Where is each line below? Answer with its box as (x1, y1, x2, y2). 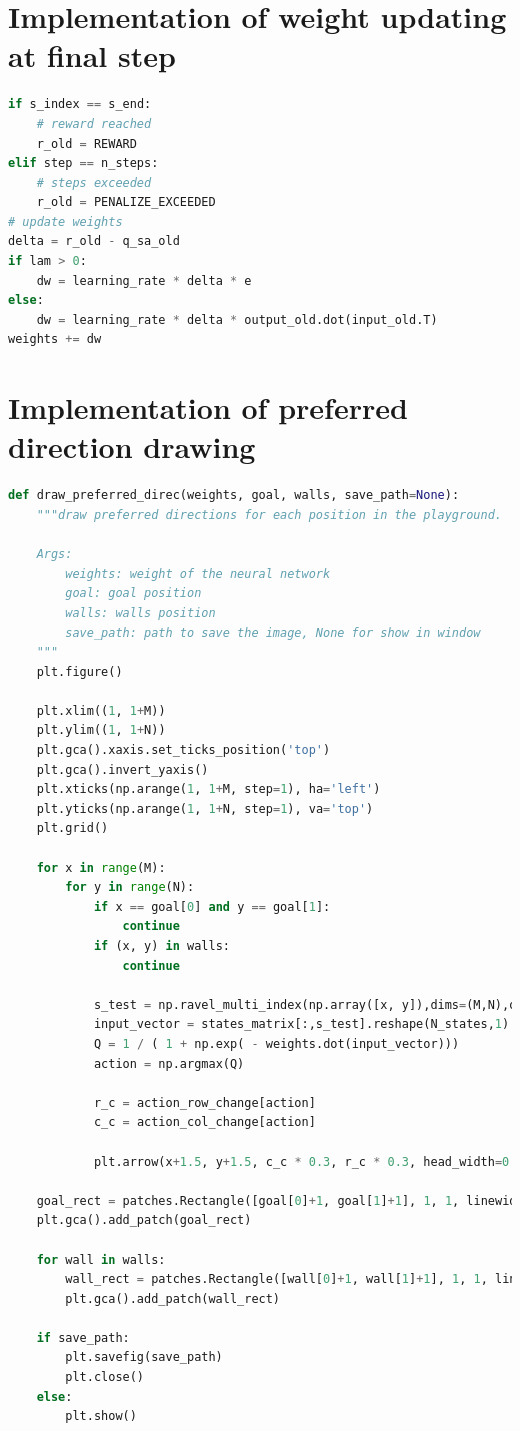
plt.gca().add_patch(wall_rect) (65, 1291, 281, 1306)
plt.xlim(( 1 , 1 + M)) (36, 703, 166, 718)
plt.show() (65, 1409, 137, 1424)
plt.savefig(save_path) (65, 1350, 223, 1365)
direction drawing (8, 426, 256, 467)
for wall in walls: (36, 1252, 166, 1267)
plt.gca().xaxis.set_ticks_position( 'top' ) (36, 743, 331, 758)
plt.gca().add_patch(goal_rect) (36, 1213, 252, 1228)
